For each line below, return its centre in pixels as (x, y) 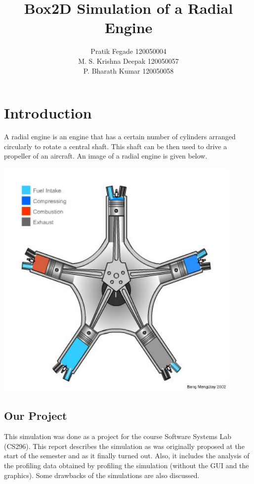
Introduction (48, 113)
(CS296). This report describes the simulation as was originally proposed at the (124, 446)
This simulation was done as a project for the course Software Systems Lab (118, 436)
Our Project (36, 416)
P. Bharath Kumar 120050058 (128, 70)
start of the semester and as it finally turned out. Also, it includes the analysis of (127, 456)
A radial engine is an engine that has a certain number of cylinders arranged (120, 137)
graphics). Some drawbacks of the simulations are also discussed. (102, 475)
